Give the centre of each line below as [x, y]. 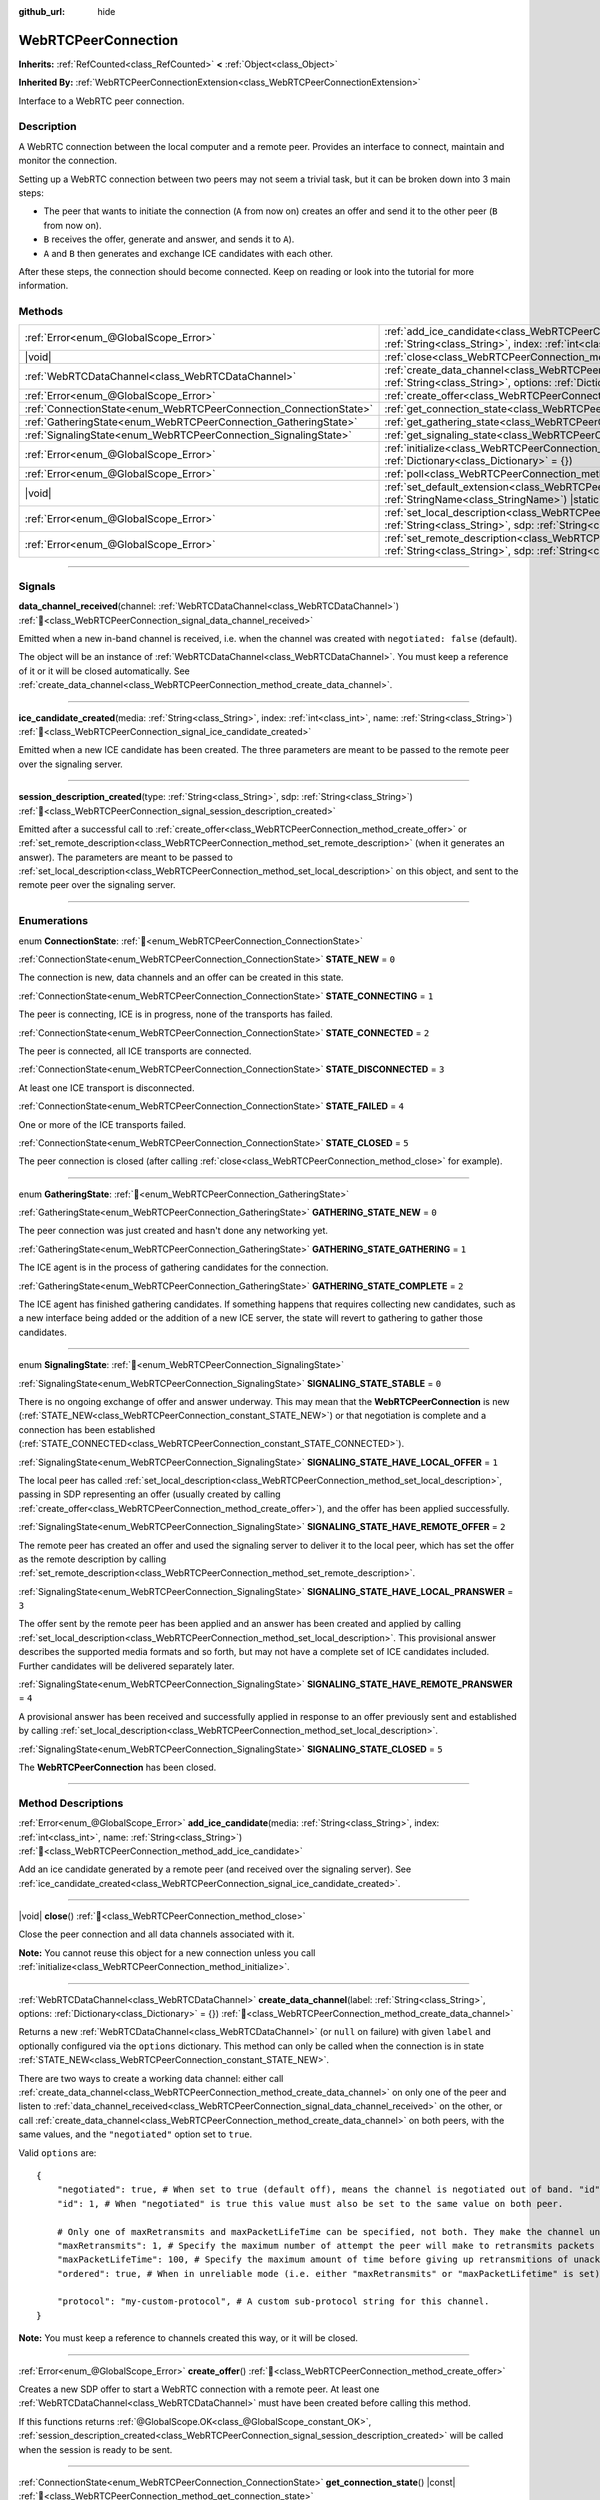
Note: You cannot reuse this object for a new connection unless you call [167, 1952]
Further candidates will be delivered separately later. [126, 1666]
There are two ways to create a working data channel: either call [151, 2078]
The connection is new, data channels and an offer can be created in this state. [181, 977]
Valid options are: [57, 2152]
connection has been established [87, 1429]
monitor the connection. [68, 161]
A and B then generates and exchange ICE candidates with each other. [188, 253]
